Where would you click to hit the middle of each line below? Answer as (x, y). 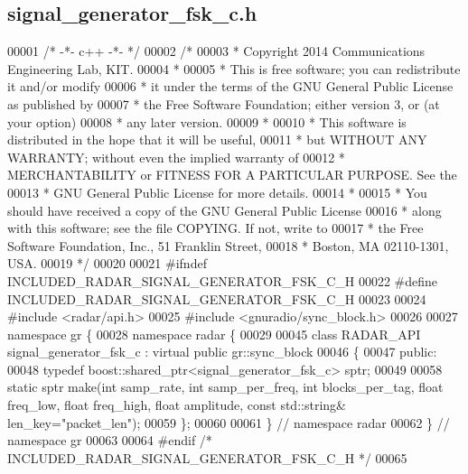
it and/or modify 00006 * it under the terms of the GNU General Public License (230, 86)
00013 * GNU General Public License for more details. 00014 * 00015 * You (217, 192)
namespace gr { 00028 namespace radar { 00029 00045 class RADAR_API (214, 334)
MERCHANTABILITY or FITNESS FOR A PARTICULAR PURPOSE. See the (232, 175)
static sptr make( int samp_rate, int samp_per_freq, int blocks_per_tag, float (225, 387)
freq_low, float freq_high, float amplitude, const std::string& (177, 405)
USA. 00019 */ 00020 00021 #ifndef (107, 263)
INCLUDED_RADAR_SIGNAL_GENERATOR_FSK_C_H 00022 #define (223, 280)
